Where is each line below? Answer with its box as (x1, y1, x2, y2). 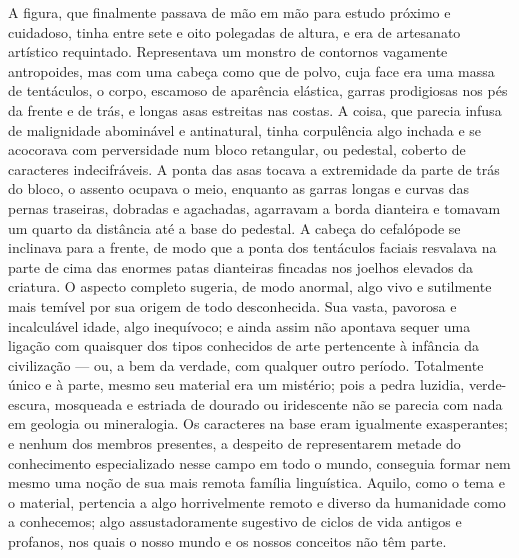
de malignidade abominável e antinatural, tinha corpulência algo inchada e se (8, 119, 482, 140)
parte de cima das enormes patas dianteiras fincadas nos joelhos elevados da (8, 256, 474, 277)
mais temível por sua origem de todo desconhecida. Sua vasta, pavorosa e (8, 295, 457, 316)
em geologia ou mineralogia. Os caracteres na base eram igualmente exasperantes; (8, 413, 508, 434)
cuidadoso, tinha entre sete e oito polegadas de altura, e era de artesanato (8, 21, 461, 42)
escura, (8, 393, 51, 414)
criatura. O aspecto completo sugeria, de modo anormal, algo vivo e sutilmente (8, 276, 492, 297)
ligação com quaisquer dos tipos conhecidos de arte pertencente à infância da (8, 335, 479, 356)
